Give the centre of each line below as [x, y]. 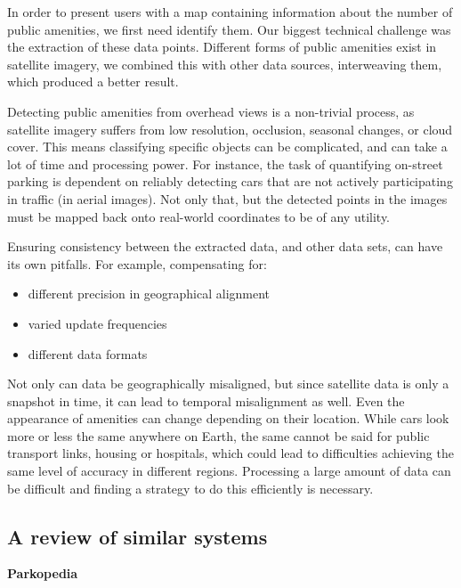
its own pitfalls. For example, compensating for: [137, 263]
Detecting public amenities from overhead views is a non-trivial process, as [211, 111]
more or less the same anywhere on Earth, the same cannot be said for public [218, 435]
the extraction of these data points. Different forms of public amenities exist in [222, 47]
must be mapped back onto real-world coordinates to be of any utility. [199, 216]
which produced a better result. [93, 82]
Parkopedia [43, 573]
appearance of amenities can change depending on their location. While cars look [228, 418]
